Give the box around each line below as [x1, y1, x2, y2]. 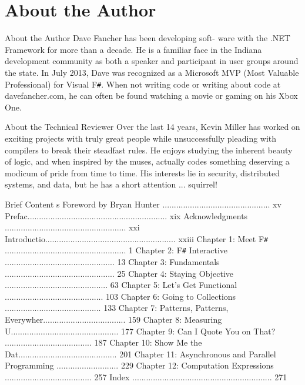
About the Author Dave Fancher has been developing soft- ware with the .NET [5, 32, 290, 44]
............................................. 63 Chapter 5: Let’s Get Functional [5, 279, 237, 291]
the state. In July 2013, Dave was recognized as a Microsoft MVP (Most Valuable [5, 66, 299, 78]
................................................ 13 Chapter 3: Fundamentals [5, 256, 220, 267]
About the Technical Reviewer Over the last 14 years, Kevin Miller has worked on [5, 120, 300, 133]
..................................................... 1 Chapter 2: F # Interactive [5, 244, 227, 256]
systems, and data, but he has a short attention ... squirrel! [5, 178, 217, 190]
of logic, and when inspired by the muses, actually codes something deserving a [5, 155, 290, 168]
